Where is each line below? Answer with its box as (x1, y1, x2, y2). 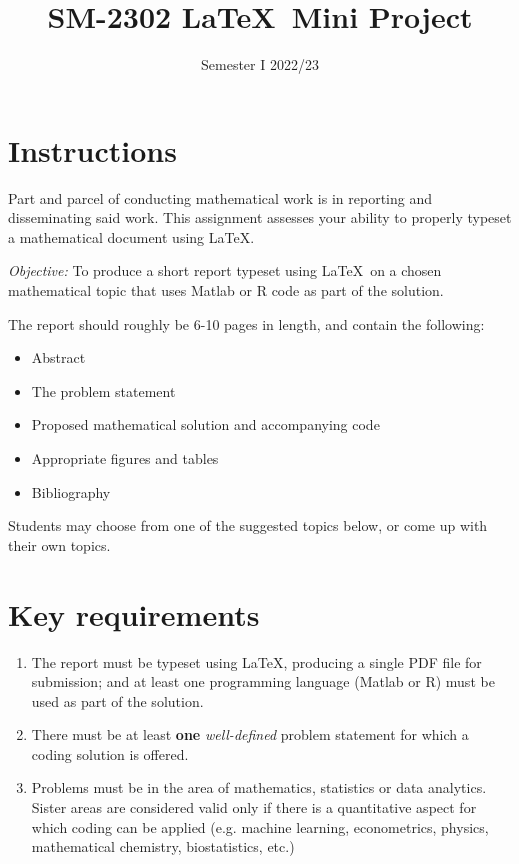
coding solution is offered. (31, 743, 189, 764)
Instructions (8, 129, 177, 170)
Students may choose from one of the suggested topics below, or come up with (8, 515, 488, 536)
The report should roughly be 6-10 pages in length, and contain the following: (8, 313, 485, 334)
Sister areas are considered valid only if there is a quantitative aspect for (31, 797, 477, 818)
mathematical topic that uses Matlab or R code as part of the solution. (8, 280, 444, 301)
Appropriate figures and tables (31, 448, 219, 468)
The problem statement (31, 380, 176, 401)
